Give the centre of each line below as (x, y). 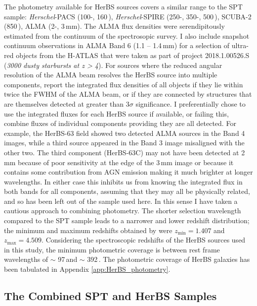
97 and (68, 259)
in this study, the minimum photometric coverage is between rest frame (112, 249)
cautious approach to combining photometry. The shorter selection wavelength (123, 211)
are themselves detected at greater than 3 (67, 103)
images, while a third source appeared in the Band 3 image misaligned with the (124, 143)
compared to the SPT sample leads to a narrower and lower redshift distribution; (127, 220)
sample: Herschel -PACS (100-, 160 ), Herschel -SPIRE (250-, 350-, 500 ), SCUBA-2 (128, 16)
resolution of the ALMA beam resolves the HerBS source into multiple (111, 75)
